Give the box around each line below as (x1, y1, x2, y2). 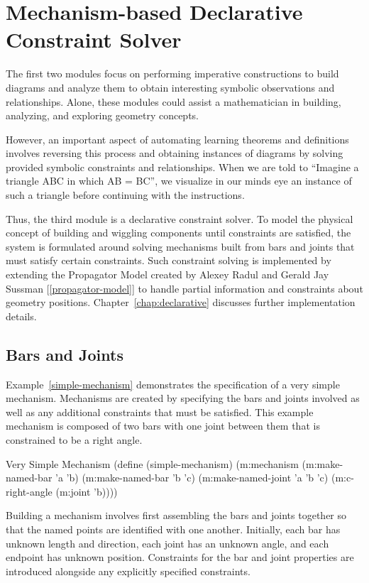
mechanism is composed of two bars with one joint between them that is (6, 418, 320, 433)
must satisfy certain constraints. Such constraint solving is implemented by (6, 253, 331, 268)
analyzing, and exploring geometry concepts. (6, 108, 199, 123)
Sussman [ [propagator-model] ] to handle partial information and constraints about (6, 280, 363, 295)
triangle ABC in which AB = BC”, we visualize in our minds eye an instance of (6, 173, 352, 188)
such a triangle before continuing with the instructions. (6, 187, 245, 202)
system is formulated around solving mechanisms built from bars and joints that (6, 239, 355, 254)
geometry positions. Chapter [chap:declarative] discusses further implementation (6, 295, 356, 310)
